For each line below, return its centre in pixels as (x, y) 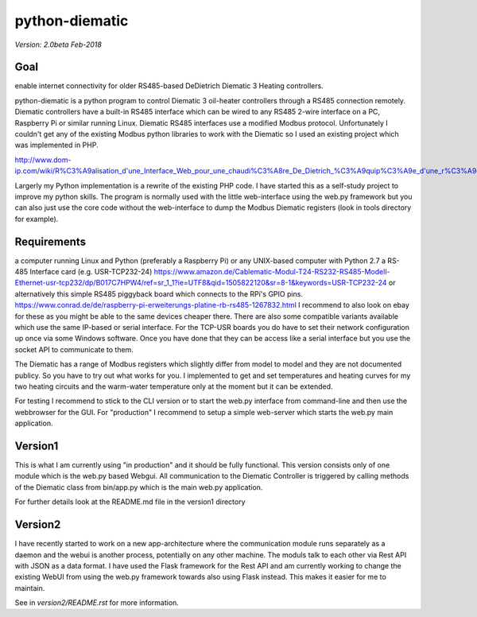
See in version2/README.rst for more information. (97, 603)
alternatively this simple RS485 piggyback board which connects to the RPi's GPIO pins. (159, 293)
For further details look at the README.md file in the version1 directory (130, 502)
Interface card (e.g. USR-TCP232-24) (91, 272)
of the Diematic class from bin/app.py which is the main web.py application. (139, 487)
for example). (37, 219)
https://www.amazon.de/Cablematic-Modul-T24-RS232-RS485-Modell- (272, 272)
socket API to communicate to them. (74, 349)
